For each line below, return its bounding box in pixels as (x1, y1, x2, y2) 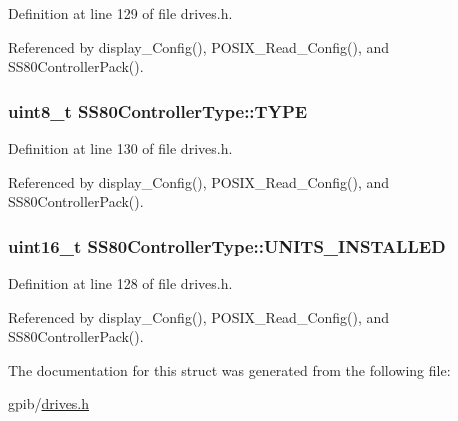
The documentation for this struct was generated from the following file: (8, 359, 451, 380)
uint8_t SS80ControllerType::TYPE (8, 98, 308, 123)
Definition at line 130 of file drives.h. (8, 138, 233, 158)
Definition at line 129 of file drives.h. (8, 3, 233, 23)
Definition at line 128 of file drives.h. (8, 273, 233, 293)
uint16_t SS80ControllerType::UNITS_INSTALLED (8, 233, 446, 258)
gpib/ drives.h (8, 393, 90, 414)
